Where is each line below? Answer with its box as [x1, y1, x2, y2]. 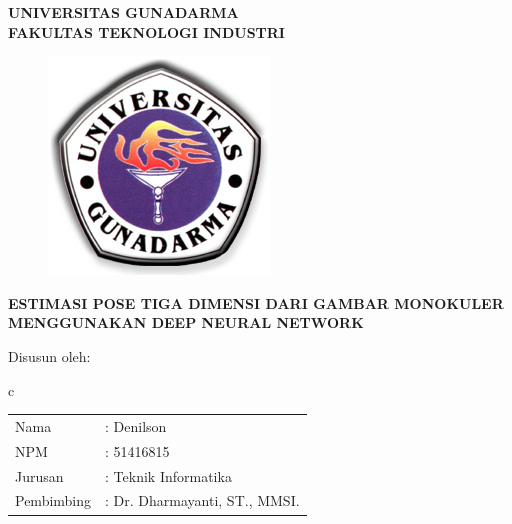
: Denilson [105, 415, 167, 436]
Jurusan [15, 465, 64, 486]
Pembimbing [15, 490, 92, 511]
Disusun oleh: [8, 345, 91, 366]
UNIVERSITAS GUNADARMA [8, 2, 239, 22]
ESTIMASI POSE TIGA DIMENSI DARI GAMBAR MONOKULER [8, 292, 504, 313]
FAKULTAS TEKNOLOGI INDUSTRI [8, 21, 285, 42]
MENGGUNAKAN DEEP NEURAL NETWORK [8, 312, 364, 333]
